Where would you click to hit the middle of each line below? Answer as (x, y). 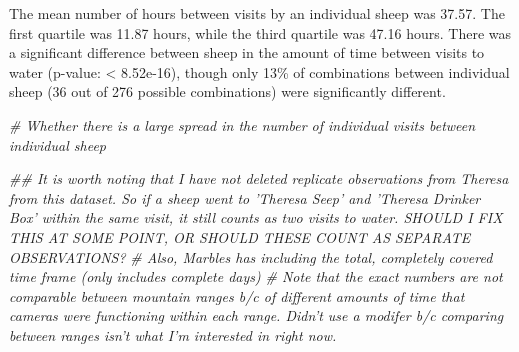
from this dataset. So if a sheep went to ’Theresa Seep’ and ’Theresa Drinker (245, 197)
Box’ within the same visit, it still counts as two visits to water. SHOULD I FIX (256, 217)
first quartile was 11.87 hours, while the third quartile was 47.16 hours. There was (260, 32)
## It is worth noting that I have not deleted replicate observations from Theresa (259, 178)
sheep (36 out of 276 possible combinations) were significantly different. (227, 91)
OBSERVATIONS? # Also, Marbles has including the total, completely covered (251, 256)
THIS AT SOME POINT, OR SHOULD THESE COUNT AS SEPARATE (240, 236)
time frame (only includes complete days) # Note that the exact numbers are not (256, 276)
